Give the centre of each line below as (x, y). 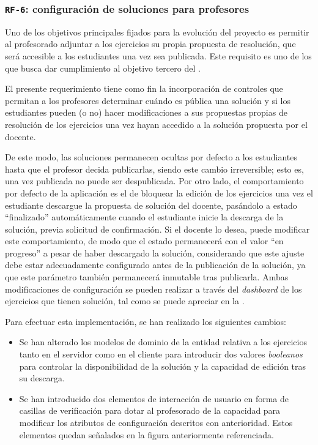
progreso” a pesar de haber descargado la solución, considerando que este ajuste (155, 252)
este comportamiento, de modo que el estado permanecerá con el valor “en (144, 241)
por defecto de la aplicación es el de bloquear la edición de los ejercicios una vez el (159, 193)
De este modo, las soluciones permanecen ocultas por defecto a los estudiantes (151, 157)
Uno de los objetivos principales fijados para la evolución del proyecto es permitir (157, 32)
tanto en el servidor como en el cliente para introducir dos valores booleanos (161, 354)
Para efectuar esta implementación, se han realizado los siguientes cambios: (146, 321)
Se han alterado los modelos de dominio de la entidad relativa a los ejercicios (163, 342)
